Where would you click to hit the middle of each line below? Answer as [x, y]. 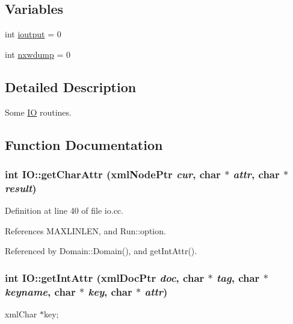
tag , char [238, 277]
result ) [21, 188]
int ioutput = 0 [33, 34]
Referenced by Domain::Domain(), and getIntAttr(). [101, 251]
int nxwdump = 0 [38, 54]
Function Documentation [84, 144]
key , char [110, 291]
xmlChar [21, 314]
